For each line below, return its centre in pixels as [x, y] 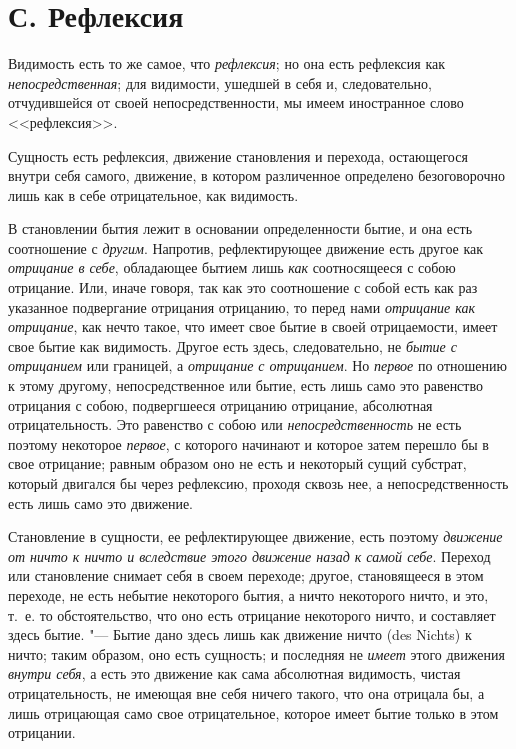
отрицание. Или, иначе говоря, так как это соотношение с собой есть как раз [243, 287]
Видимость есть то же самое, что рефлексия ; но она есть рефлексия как [227, 63]
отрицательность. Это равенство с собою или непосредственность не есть [235, 424]
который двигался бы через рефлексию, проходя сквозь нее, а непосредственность [258, 483]
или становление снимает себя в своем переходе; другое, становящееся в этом [246, 575]
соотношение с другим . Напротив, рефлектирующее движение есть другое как [246, 247]
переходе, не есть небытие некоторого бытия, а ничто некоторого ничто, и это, [248, 594]
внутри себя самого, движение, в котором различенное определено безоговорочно [257, 175]
